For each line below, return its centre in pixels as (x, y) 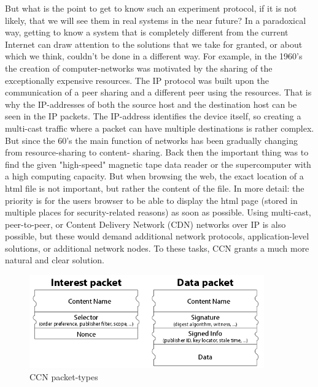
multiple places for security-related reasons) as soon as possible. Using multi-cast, (158, 212)
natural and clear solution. (55, 260)
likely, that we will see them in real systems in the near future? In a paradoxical (156, 20)
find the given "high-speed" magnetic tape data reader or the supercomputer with (158, 164)
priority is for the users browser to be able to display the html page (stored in (151, 200)
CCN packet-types (64, 376)
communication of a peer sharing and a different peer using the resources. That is (158, 92)
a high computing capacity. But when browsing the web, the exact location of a (154, 176)
